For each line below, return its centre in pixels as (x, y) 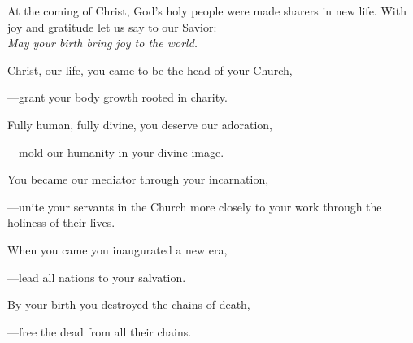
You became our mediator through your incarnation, (138, 179)
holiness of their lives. (61, 222)
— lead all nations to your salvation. (97, 277)
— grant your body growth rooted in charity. (117, 97)
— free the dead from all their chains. (100, 331)
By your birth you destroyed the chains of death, (129, 304)
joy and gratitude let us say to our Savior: (112, 26)
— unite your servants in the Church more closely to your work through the (195, 206)
